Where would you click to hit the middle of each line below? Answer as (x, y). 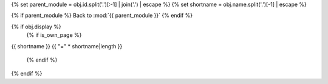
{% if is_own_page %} (54, 35)
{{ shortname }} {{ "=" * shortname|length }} (67, 46)
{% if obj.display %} (36, 27)
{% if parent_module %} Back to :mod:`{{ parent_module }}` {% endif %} (102, 16)
